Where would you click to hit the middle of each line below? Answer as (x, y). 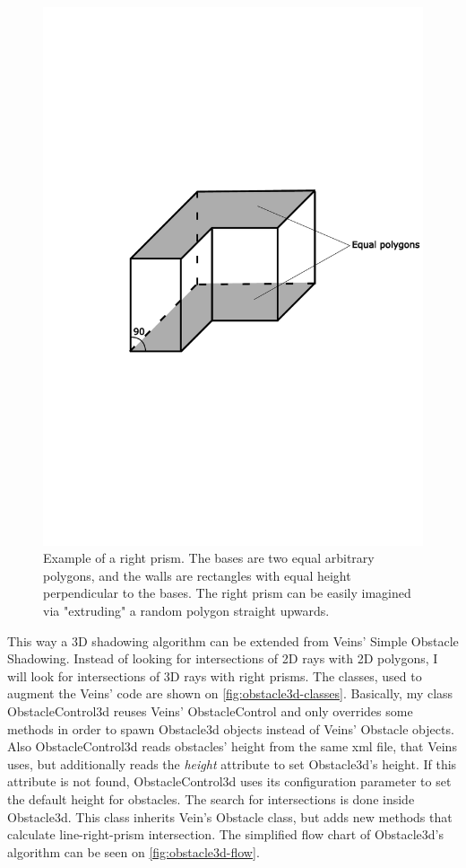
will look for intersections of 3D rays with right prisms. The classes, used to (215, 675)
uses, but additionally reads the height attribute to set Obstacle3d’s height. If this (232, 763)
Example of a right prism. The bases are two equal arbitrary (209, 558)
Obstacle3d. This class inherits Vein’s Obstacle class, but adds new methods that (230, 816)
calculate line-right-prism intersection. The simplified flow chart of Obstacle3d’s (226, 834)
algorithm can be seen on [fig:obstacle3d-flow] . (134, 851)
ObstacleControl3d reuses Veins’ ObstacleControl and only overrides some (210, 711)
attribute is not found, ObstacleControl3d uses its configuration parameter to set (229, 781)
